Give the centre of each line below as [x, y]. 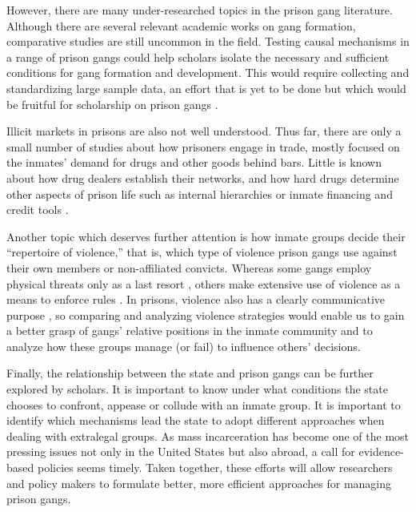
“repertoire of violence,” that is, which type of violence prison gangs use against [202, 252]
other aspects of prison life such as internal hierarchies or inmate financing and [200, 194]
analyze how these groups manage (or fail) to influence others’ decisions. [184, 346]
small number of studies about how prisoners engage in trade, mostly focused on [203, 146]
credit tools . [38, 210]
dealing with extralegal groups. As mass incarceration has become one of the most [208, 435]
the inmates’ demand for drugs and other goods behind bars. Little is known [194, 162]
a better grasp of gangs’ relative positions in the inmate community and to [190, 331]
